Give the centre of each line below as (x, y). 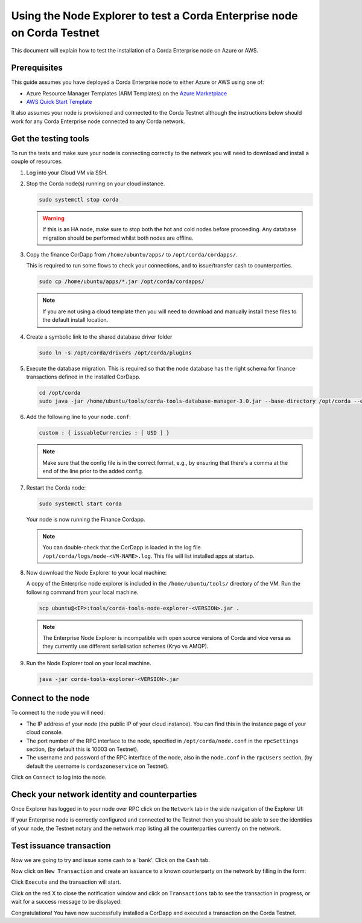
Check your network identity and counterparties (104, 794)
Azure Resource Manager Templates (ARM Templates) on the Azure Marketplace (127, 93)
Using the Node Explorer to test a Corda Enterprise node (154, 16)
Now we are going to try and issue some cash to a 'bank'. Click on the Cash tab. (111, 860)
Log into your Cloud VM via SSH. (67, 173)
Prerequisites (37, 68)
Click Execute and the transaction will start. (66, 882)
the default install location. (75, 320)
